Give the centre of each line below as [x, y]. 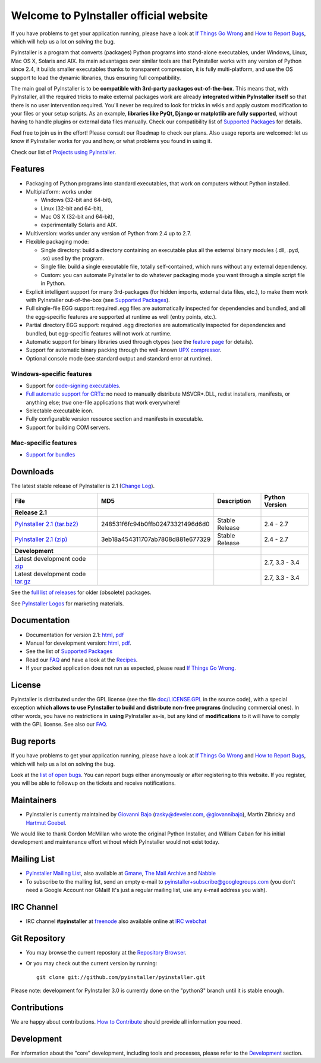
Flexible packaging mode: [57, 242]
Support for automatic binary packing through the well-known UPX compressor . [124, 350]
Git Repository [38, 938]
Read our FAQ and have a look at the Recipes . [82, 660]
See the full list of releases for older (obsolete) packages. [81, 592]
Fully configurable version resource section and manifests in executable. [115, 419]
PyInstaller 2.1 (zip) [41, 539]
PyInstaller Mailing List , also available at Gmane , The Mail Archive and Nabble [121, 874]
